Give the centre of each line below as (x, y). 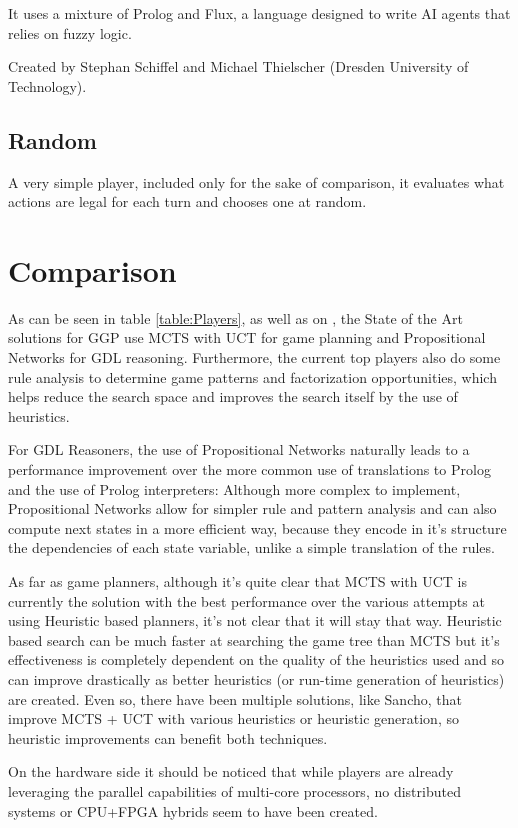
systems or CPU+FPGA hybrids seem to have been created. (193, 810)
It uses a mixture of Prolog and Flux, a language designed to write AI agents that (259, 13)
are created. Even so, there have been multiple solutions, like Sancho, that (235, 698)
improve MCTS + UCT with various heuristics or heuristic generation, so (233, 718)
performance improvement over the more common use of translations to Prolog (249, 469)
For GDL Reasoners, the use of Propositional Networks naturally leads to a (239, 449)
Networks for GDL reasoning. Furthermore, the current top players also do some (254, 357)
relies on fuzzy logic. (70, 32)
